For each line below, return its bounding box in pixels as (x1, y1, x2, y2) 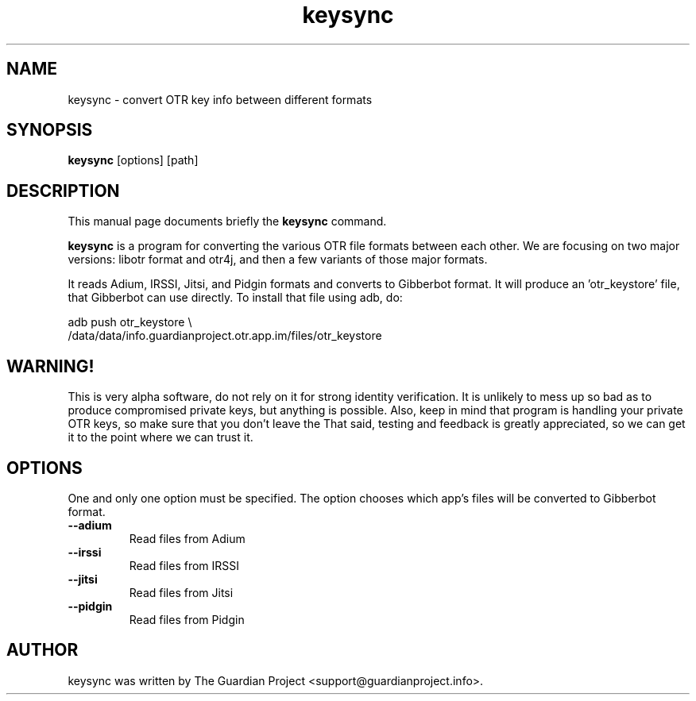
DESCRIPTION (6, 180, 120, 201)
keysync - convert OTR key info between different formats (68, 92, 373, 106)
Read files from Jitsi (129, 585, 234, 599)
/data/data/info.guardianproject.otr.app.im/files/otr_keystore (68, 329, 382, 343)
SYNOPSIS (6, 120, 93, 141)
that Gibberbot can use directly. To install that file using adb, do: (68, 291, 403, 305)
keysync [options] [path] (68, 153, 199, 168)
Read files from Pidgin (129, 612, 245, 626)
